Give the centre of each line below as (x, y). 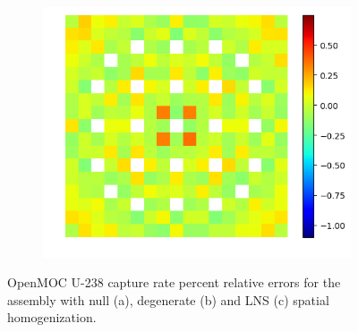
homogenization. (52, 317)
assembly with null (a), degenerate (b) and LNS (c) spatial (168, 299)
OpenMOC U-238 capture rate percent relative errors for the (174, 282)
